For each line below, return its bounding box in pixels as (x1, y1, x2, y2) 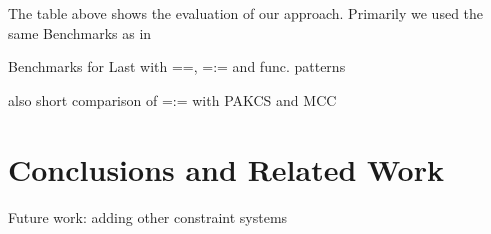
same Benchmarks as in (8, 22, 152, 43)
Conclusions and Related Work (8, 148, 444, 189)
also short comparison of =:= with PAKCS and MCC (8, 89, 337, 110)
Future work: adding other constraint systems (8, 206, 288, 227)
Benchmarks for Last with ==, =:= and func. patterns (8, 56, 346, 77)
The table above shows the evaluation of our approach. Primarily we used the (8, 3, 484, 23)
